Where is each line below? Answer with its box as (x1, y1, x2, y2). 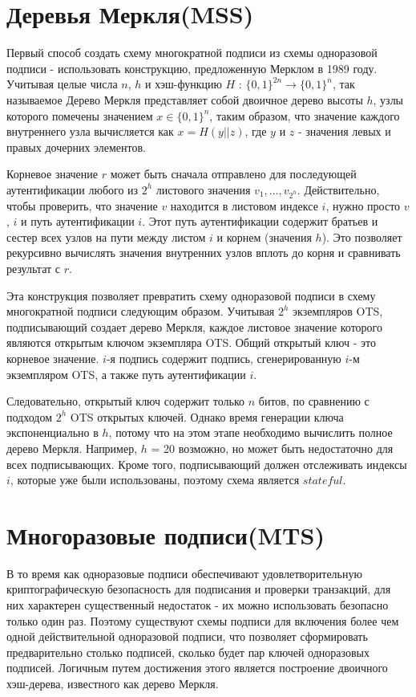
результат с (6, 260, 60, 276)
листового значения (155, 181, 251, 198)
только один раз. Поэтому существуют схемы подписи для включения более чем (6, 612, 399, 629)
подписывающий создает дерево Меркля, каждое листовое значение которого (6, 318, 383, 335)
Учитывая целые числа (6, 75, 118, 92)
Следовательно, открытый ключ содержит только (6, 393, 245, 410)
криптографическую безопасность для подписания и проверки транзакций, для (6, 581, 391, 597)
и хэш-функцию (145, 75, 222, 92)
